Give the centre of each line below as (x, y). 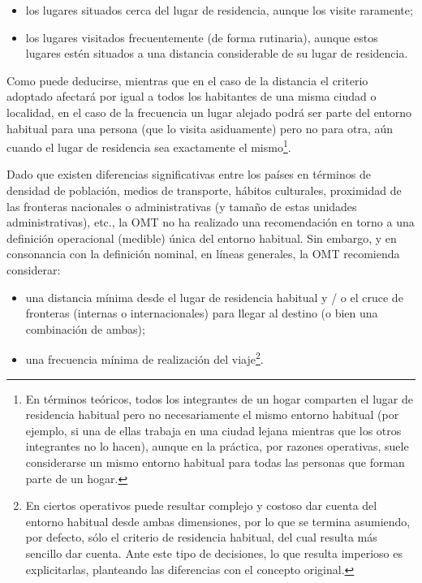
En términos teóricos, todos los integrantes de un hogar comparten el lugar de (219, 398)
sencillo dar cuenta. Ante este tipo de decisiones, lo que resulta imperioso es (214, 553)
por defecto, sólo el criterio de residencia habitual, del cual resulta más (201, 537)
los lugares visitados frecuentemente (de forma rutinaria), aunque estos (202, 37)
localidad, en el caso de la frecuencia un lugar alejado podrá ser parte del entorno (209, 112)
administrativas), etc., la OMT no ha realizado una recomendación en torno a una (211, 222)
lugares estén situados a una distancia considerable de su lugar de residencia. (217, 53)
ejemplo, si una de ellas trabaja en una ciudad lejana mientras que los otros (213, 430)
